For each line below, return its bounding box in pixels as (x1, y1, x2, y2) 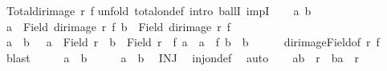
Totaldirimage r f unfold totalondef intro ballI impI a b (6, 2, 312, 18)
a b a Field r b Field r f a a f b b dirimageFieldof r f (6, 34, 380, 50)
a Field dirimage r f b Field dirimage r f (6, 18, 231, 34)
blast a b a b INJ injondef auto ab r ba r (6, 49, 360, 65)
